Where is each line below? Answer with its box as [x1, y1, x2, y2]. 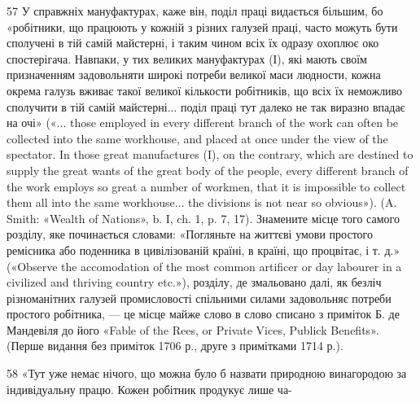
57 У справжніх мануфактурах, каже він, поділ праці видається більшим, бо [7, 2, 383, 19]
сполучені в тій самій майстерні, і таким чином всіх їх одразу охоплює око [7, 34, 379, 51]
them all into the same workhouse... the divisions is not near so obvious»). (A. [7, 194, 397, 211]
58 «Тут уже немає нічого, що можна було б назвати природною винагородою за [7, 365, 407, 382]
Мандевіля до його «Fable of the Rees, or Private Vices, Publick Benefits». [7, 321, 379, 338]
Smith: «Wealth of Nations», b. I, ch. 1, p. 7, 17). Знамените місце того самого [7, 209, 400, 226]
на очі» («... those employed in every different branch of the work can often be [7, 114, 399, 131]
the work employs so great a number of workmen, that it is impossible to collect [7, 177, 406, 195]
